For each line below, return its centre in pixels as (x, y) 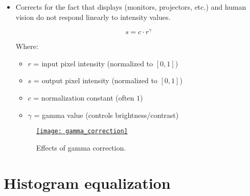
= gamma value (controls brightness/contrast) (106, 115)
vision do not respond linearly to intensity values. (93, 17)
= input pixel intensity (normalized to (93, 63)
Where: (27, 46)
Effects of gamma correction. (81, 147)
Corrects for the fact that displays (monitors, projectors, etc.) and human (131, 7)
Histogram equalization (87, 182)
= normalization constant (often (84, 98)
